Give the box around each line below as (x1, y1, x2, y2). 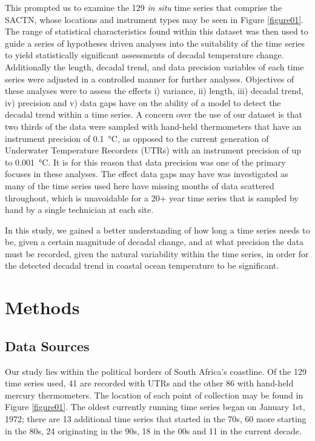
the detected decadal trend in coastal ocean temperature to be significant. (5, 259, 279, 272)
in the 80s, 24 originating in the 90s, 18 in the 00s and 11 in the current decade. (5, 424, 302, 437)
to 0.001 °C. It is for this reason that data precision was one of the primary (5, 155, 286, 168)
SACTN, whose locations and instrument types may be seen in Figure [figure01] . (5, 13, 304, 25)
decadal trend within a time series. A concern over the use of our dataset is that (5, 108, 302, 121)
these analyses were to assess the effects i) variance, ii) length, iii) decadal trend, (5, 84, 303, 97)
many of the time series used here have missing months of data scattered (5, 179, 274, 192)
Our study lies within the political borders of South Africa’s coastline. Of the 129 (5, 365, 307, 377)
